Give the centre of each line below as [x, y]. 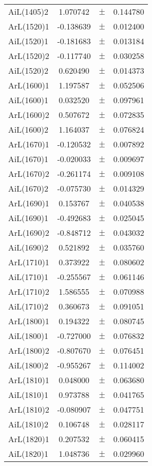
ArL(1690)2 [29, 232]
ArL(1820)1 [29, 439]
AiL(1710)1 [28, 277]
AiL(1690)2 [28, 247]
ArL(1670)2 [29, 174]
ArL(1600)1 [29, 85]
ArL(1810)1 [29, 380]
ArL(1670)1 [29, 144]
